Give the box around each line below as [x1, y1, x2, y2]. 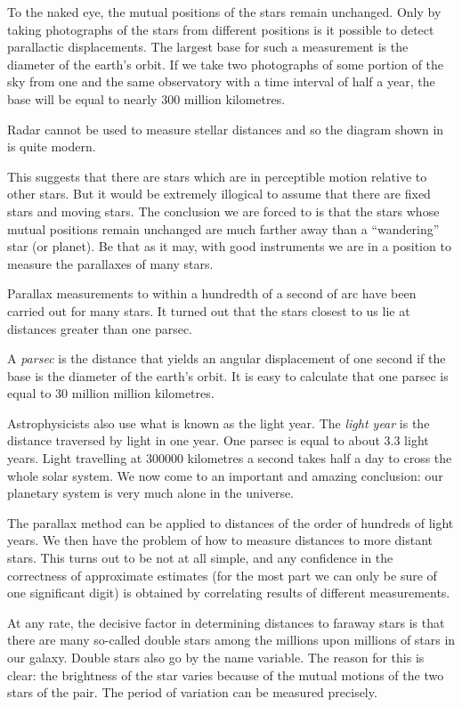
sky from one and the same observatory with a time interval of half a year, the [7, 72, 435, 91]
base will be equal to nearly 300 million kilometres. [7, 89, 286, 108]
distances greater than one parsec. [7, 319, 192, 337]
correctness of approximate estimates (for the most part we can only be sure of [7, 565, 437, 584]
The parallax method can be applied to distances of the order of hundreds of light [7, 513, 454, 532]
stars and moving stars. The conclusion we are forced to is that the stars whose [7, 201, 440, 220]
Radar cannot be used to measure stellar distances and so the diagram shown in [7, 119, 444, 138]
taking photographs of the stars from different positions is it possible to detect [7, 20, 434, 38]
